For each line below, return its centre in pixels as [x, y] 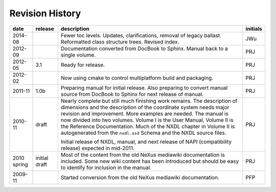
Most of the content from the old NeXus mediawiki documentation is [143, 155]
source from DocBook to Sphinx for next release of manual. [132, 94]
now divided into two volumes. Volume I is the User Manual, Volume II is [147, 120]
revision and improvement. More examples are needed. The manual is [144, 113]
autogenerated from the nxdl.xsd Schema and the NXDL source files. [144, 133]
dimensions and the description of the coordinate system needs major [145, 107]
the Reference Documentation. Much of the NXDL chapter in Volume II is [148, 126]
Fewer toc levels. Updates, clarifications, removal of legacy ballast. [141, 35]
